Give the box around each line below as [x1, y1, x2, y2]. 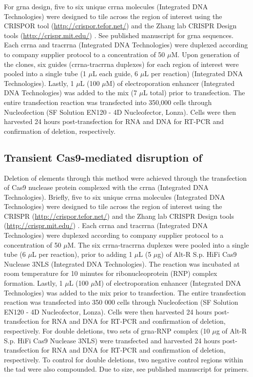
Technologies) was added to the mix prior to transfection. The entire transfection [4, 287, 246, 297]
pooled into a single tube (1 [4, 68, 86, 79]
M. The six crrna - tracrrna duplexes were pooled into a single [67, 239, 249, 250]
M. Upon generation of [171, 49, 239, 59]
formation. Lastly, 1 [4, 278, 63, 288]
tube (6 [4, 249, 26, 259]
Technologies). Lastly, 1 [4, 78, 74, 88]
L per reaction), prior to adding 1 [32, 249, 133, 259]
